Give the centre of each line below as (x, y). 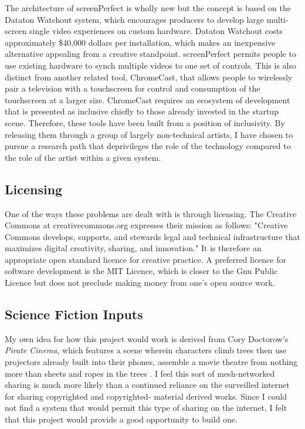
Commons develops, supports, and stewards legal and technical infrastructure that (152, 236)
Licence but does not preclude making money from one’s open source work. (140, 283)
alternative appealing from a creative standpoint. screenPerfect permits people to (150, 54)
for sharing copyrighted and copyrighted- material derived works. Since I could (146, 396)
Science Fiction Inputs (74, 314)
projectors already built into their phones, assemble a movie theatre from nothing (151, 362)
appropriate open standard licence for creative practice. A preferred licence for (145, 259)
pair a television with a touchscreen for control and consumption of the (133, 88)
